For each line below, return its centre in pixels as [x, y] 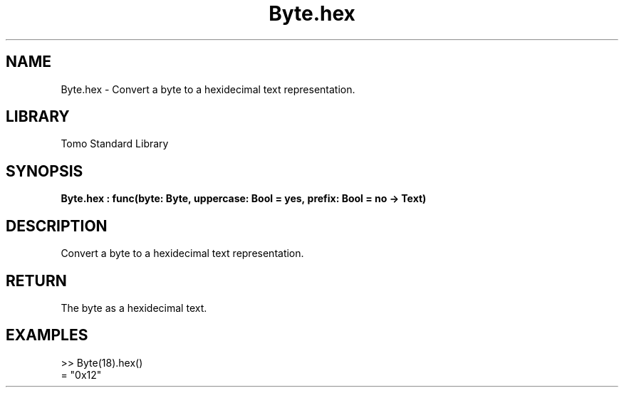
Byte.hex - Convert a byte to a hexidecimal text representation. [208, 89]
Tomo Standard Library [115, 144]
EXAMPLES [47, 335]
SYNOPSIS [45, 171]
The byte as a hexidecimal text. [134, 308]
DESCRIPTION [57, 226]
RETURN [36, 281]
